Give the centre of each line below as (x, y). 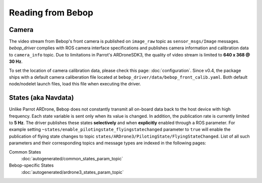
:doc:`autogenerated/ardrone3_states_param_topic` (72, 172)
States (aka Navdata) (41, 98)
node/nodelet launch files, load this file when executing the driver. (75, 84)
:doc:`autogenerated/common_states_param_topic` (72, 159)
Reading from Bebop (51, 13)
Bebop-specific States (31, 165)
